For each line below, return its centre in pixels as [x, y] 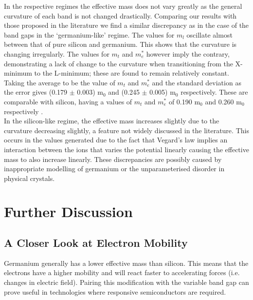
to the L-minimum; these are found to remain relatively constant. [132, 73]
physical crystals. [29, 178]
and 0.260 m [223, 101]
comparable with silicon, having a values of [68, 101]
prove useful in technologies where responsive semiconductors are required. [115, 291]
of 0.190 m [184, 101]
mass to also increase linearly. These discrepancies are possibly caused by [113, 159]
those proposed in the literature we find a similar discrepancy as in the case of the [126, 25]
